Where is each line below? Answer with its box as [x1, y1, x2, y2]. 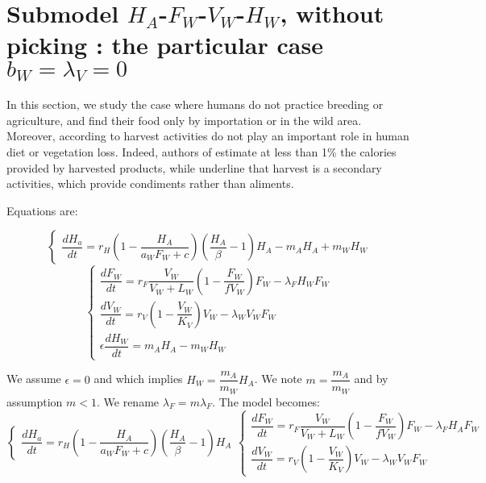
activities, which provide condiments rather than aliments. [6, 175, 294, 192]
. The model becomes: [212, 393, 321, 410]
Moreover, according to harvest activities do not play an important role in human [6, 127, 409, 144]
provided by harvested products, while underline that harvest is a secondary [6, 159, 382, 176]
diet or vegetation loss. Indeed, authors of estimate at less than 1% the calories [6, 144, 397, 160]
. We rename [97, 393, 160, 410]
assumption [6, 393, 63, 410]
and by [354, 370, 388, 387]
